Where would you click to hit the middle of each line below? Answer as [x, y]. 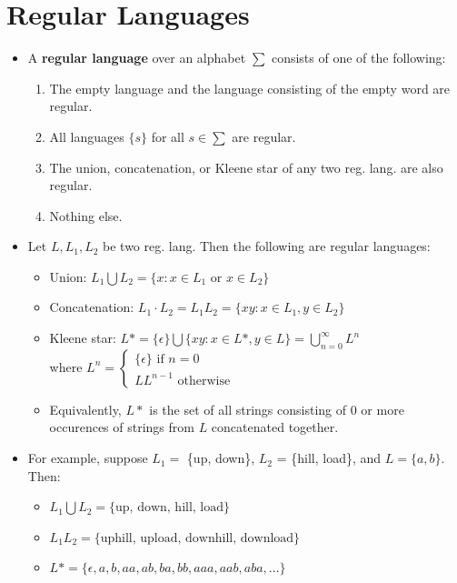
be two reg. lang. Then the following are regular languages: [267, 246]
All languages [87, 136]
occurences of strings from [122, 427]
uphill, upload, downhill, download [197, 538]
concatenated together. [275, 427]
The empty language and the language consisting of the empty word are [250, 88]
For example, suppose [88, 458]
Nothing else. [86, 215]
